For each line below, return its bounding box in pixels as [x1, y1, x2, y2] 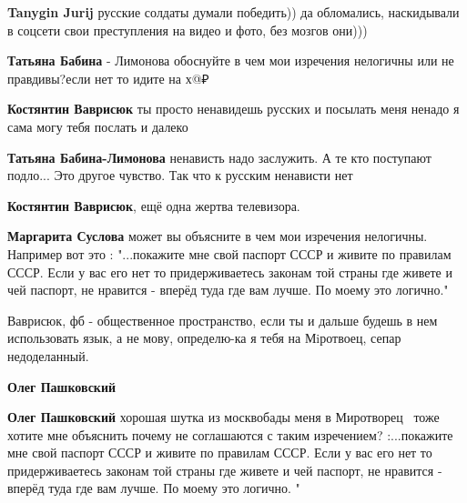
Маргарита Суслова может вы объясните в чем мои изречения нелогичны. [7, 226, 428, 246]
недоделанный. [7, 346, 89, 365]
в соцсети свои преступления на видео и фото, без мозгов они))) [7, 20, 368, 39]
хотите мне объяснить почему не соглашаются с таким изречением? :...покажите [7, 425, 453, 444]
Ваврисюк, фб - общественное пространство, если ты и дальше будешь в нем [7, 310, 438, 329]
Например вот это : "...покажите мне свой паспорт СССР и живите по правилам [7, 244, 452, 263]
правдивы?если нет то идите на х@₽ [7, 68, 209, 87]
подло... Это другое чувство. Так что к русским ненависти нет [7, 166, 353, 185]
